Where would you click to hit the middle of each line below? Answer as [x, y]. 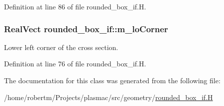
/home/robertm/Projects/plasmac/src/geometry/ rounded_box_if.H [109, 97]
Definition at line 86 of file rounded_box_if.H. [75, 6]
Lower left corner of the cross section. [61, 47]
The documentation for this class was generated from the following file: [112, 80]
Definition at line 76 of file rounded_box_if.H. [75, 64]
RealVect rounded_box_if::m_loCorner [86, 28]
